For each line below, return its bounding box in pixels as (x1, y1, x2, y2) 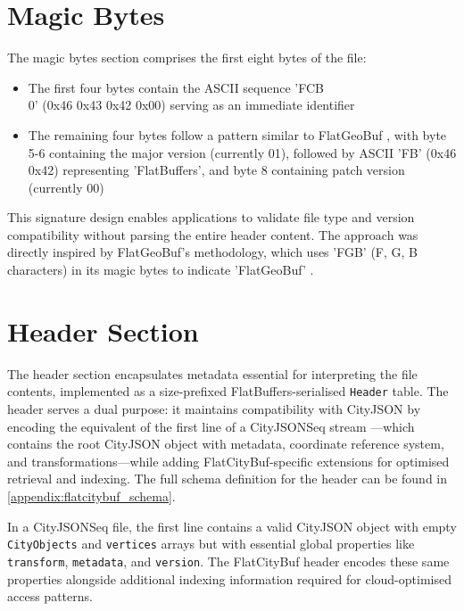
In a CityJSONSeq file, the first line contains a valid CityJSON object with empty (7, 516, 457, 535)
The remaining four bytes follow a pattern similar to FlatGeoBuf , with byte (28, 125, 447, 144)
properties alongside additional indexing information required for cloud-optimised (7, 569, 452, 588)
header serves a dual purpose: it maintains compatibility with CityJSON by (7, 400, 421, 418)
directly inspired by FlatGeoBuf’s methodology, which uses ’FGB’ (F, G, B (7, 243, 418, 261)
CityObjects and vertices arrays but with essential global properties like (7, 534, 415, 553)
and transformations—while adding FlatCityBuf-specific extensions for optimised (7, 451, 450, 470)
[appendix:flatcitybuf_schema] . (7, 487, 176, 505)
